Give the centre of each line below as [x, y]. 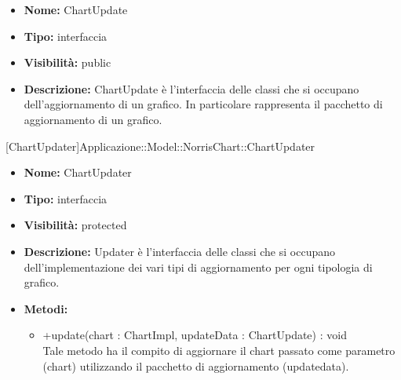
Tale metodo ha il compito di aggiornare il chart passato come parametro [219, 350]
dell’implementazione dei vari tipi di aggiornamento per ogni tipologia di [198, 267]
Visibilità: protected [75, 225]
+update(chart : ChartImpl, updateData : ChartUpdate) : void [195, 335]
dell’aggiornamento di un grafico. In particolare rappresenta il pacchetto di [203, 104]
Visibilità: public [67, 62]
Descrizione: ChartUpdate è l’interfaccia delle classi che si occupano [191, 88]
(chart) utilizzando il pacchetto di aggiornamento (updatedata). [196, 365]
